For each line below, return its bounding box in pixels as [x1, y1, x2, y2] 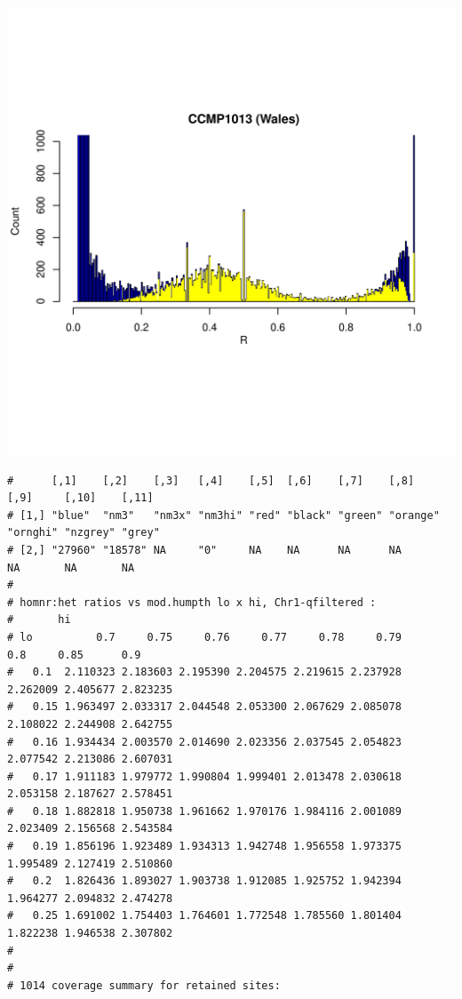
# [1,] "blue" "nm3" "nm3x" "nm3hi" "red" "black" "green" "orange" [7, 508, 440, 522]
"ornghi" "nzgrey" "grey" [7, 526, 160, 539]
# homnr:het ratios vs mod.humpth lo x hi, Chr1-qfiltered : [7, 595, 377, 609]
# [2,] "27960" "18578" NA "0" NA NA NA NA [7, 543, 402, 556]
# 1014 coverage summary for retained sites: [7, 979, 281, 992]
